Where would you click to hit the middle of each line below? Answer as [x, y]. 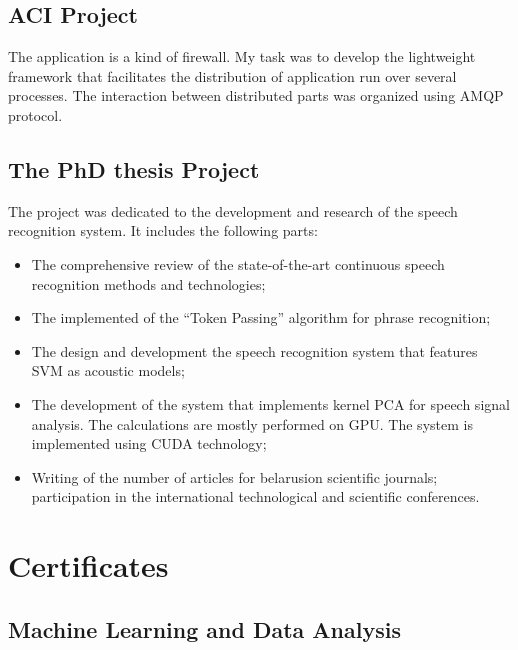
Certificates [88, 565]
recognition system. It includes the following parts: [163, 230]
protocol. [35, 114]
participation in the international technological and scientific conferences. [255, 496]
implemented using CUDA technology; [149, 443]
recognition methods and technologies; [148, 283]
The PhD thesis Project [134, 168]
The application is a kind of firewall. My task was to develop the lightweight [242, 56]
